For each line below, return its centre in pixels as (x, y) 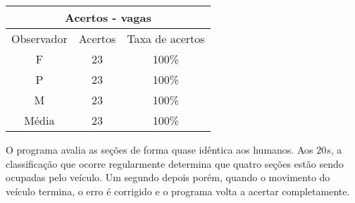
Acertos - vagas (108, 17)
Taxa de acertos (166, 38)
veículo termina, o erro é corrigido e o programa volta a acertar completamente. (178, 191)
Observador (39, 38)
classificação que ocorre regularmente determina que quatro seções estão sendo (175, 163)
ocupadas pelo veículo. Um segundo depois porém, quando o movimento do (168, 177)
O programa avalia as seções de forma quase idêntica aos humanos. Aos (160, 149)
